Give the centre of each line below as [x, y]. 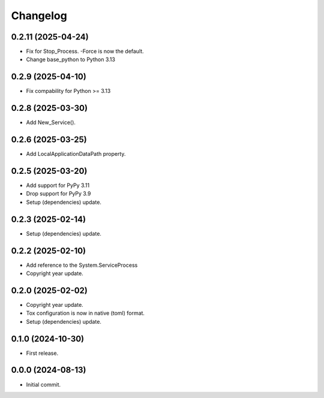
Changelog [39, 16]
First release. [42, 353]
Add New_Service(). [51, 122]
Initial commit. [43, 384]
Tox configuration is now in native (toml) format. [85, 313]
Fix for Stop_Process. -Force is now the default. [85, 52]
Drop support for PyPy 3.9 [58, 194]
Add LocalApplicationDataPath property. [76, 154]
